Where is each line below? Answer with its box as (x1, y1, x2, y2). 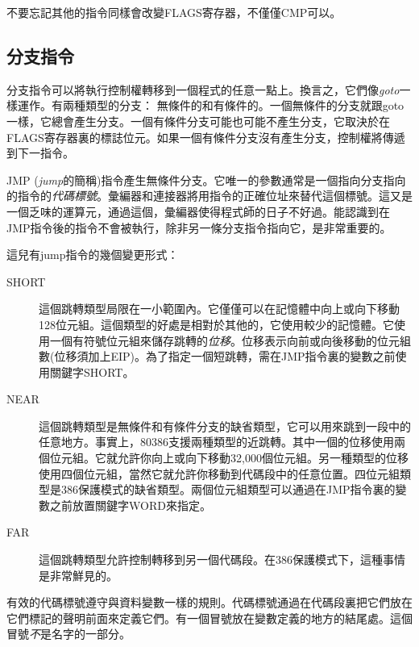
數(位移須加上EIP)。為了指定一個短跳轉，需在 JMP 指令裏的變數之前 (39, 348, 396, 365)
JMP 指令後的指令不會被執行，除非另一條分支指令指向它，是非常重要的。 (6, 219, 392, 236)
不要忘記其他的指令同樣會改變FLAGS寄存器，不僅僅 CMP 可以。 (6, 4, 342, 20)
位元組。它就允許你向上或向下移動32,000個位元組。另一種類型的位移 (49, 449, 409, 466)
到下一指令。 (6, 144, 74, 161)
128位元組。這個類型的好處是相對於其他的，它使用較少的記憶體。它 (39, 315, 394, 332)
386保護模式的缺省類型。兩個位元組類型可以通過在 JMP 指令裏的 (60, 481, 396, 498)
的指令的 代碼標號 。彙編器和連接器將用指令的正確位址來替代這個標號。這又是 (6, 187, 413, 204)
